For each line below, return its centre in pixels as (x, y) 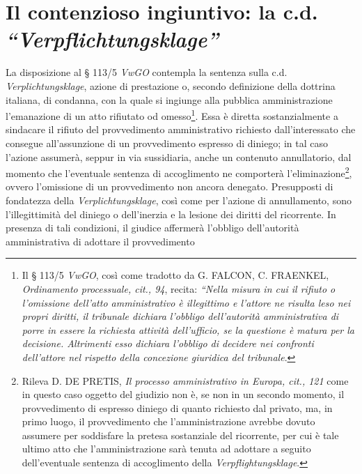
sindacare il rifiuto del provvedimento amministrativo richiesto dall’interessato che (181, 129)
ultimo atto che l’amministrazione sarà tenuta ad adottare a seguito (166, 449)
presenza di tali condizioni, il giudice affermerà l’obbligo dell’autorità (152, 228)
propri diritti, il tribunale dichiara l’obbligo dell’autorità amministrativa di (180, 316)
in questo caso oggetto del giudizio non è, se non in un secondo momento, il (183, 394)
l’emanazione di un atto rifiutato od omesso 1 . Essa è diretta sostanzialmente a (172, 115)
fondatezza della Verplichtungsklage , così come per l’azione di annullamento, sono (179, 200)
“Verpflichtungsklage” (112, 39)
